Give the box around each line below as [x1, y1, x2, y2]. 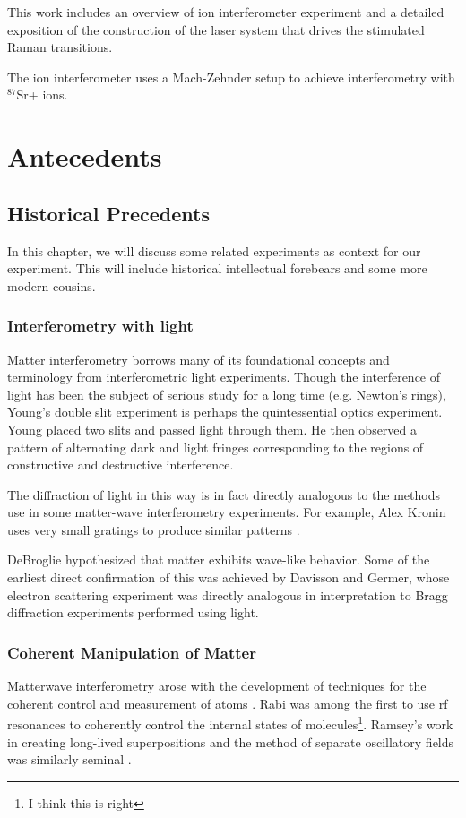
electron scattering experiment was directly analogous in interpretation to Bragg [7, 585, 448, 604]
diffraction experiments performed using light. [7, 603, 259, 622]
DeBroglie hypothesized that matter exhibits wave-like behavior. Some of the [7, 550, 430, 569]
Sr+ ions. [16, 85, 68, 104]
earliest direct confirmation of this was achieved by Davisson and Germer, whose [7, 568, 450, 587]
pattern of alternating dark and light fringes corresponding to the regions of [7, 437, 424, 456]
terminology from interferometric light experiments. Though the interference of [7, 367, 441, 386]
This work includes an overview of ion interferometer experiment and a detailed [7, 3, 444, 21]
